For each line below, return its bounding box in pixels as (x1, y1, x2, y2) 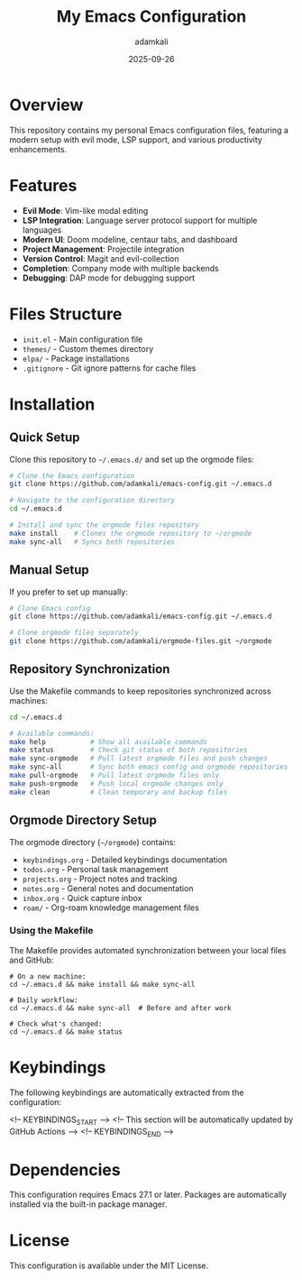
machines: (9, 695, 48, 705)
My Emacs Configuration (56, 6, 247, 27)
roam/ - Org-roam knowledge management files (22, 902, 200, 913)
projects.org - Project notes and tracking (22, 873, 178, 884)
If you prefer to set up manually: (9, 586, 128, 597)
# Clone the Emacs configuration (9, 471, 135, 480)
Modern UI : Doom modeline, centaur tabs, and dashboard (22, 234, 238, 244)
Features (9, 175, 78, 196)
